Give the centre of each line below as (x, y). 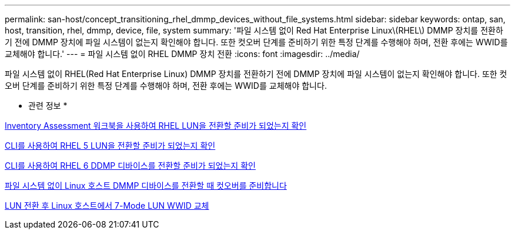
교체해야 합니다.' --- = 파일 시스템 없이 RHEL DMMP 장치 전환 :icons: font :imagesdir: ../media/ (182, 54)
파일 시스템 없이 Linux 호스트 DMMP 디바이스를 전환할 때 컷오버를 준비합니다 (146, 185)
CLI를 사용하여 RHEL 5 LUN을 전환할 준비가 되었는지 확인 (110, 146)
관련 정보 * (48, 106)
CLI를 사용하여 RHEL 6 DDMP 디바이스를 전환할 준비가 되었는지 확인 (130, 166)
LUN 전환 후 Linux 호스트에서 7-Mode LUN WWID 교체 (107, 205)
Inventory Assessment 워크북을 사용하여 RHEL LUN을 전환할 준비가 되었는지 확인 (156, 126)
